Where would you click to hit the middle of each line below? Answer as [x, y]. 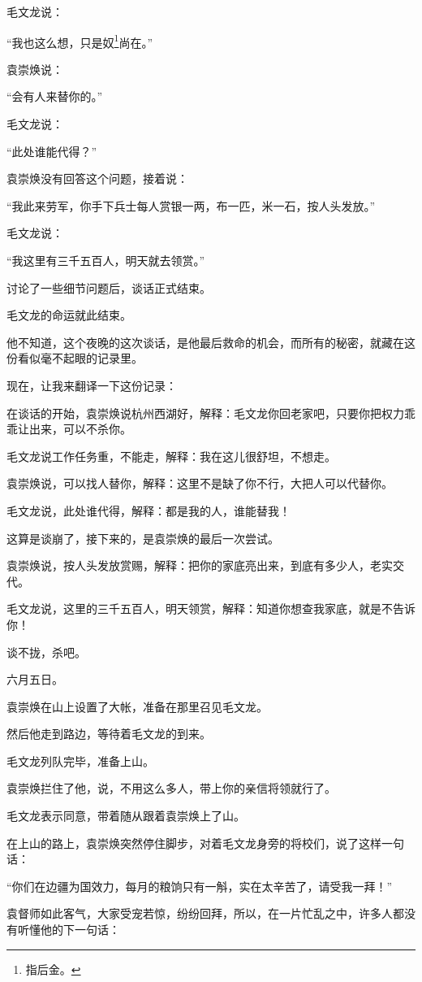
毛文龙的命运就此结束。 [69, 315]
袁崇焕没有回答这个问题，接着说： [97, 178]
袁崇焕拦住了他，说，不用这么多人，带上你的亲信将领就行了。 [171, 788]
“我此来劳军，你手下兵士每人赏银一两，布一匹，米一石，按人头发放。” [191, 205]
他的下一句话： [80, 930]
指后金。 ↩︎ [53, 969]
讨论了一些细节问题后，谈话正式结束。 [109, 287]
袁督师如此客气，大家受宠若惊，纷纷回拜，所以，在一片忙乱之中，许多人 [200, 913]
